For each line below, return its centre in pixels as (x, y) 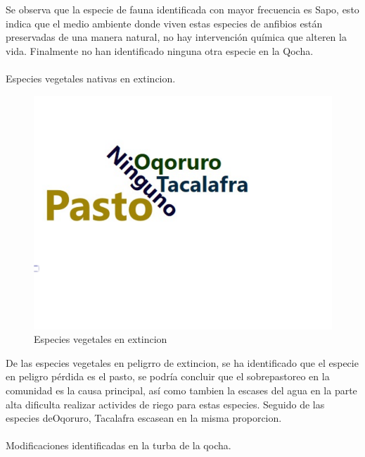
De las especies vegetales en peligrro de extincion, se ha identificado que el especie (182, 362)
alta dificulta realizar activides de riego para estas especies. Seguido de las (165, 404)
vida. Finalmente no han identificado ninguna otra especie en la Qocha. (160, 50)
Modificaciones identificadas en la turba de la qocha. (119, 445)
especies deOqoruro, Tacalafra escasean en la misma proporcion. (144, 418)
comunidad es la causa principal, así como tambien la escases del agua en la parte (181, 390)
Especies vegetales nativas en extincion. (91, 78)
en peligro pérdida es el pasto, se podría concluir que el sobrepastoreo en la (168, 376)
